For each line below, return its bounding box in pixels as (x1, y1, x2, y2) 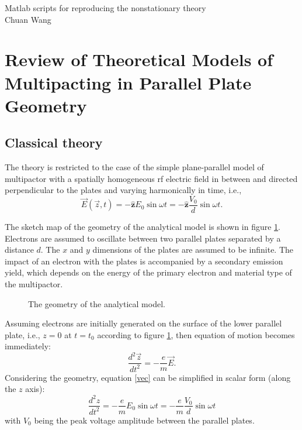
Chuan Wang (5, 13, 51, 25)
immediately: (5, 340, 51, 352)
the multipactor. (5, 277, 63, 290)
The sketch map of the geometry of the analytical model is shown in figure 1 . (5, 220, 281, 232)
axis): (25, 383, 45, 395)
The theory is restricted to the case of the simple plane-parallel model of (5, 161, 264, 173)
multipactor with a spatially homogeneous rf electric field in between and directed (5, 172, 298, 184)
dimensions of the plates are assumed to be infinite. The (92, 243, 294, 256)
